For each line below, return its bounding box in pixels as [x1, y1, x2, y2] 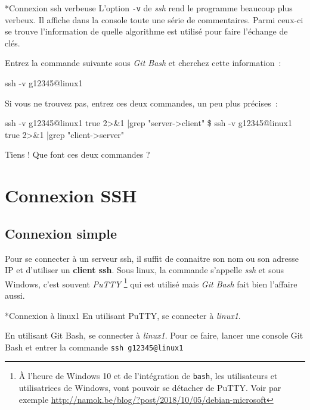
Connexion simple [5, 224, 117, 242]
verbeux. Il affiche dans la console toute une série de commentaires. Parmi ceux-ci [5, 13, 303, 26]
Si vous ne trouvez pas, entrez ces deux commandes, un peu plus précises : [5, 96, 278, 109]
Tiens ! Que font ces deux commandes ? [5, 148, 150, 161]
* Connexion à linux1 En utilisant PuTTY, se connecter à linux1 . [5, 309, 241, 321]
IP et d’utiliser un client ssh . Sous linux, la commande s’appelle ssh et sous [5, 264, 284, 276]
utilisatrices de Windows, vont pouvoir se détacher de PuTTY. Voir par [18, 381, 281, 394]
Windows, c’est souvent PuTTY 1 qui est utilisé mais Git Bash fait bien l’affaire [5, 276, 297, 290]
